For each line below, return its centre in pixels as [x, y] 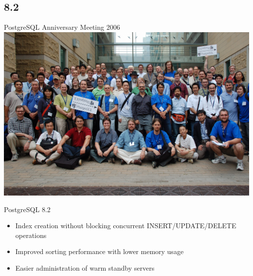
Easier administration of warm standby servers [85, 267]
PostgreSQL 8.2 [27, 209]
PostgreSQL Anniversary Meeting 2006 [62, 27]
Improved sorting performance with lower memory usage [99, 251]
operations [31, 235]
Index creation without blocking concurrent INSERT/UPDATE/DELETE [126, 226]
